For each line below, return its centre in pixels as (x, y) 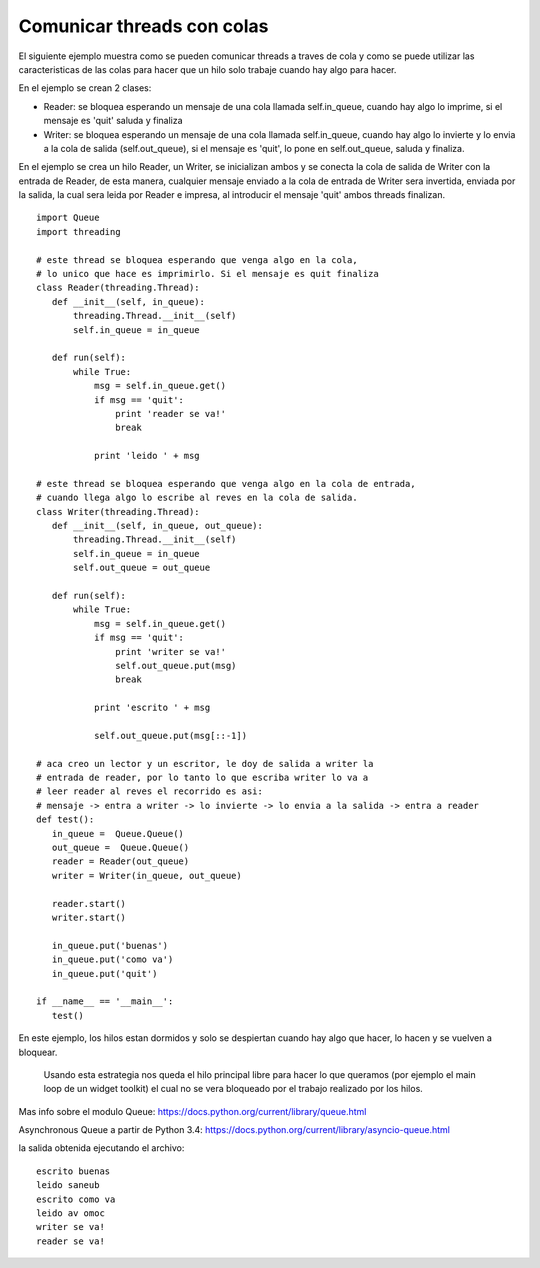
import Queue (68, 218)
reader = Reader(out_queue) (120, 861)
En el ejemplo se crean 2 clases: (85, 88)
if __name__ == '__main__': (105, 1001)
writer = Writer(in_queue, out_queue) (146, 875)
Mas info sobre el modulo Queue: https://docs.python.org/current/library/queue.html (192, 1111)
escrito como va (76, 1199)
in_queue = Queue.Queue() (118, 833)
